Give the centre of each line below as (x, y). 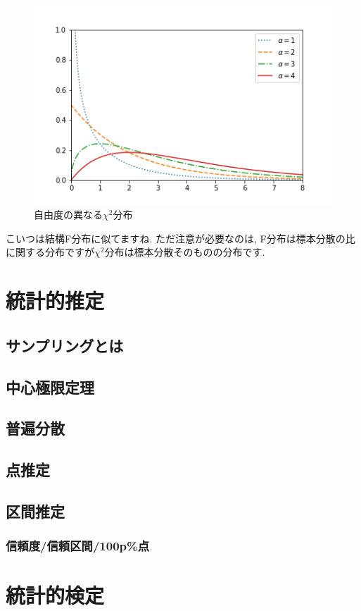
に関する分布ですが (50, 252)
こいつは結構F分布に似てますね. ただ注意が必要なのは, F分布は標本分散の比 (180, 238)
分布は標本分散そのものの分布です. (185, 252)
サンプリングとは (65, 345)
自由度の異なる (68, 215)
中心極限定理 (50, 387)
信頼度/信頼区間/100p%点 (78, 546)
